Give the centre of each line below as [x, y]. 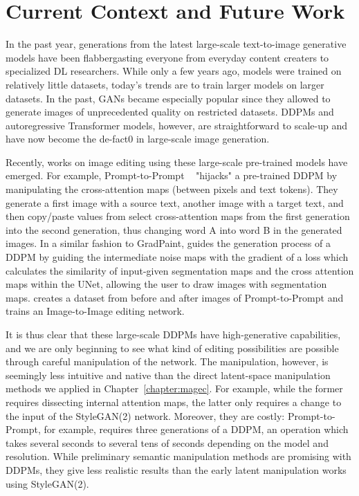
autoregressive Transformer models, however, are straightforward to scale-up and [176, 125]
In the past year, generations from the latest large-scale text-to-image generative [176, 44]
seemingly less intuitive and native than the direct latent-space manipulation [168, 375]
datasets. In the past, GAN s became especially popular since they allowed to [168, 98]
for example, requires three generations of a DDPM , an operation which [196, 429]
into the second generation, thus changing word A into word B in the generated [174, 229]
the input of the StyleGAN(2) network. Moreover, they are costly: [145, 415]
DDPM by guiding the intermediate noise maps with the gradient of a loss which [177, 257]
